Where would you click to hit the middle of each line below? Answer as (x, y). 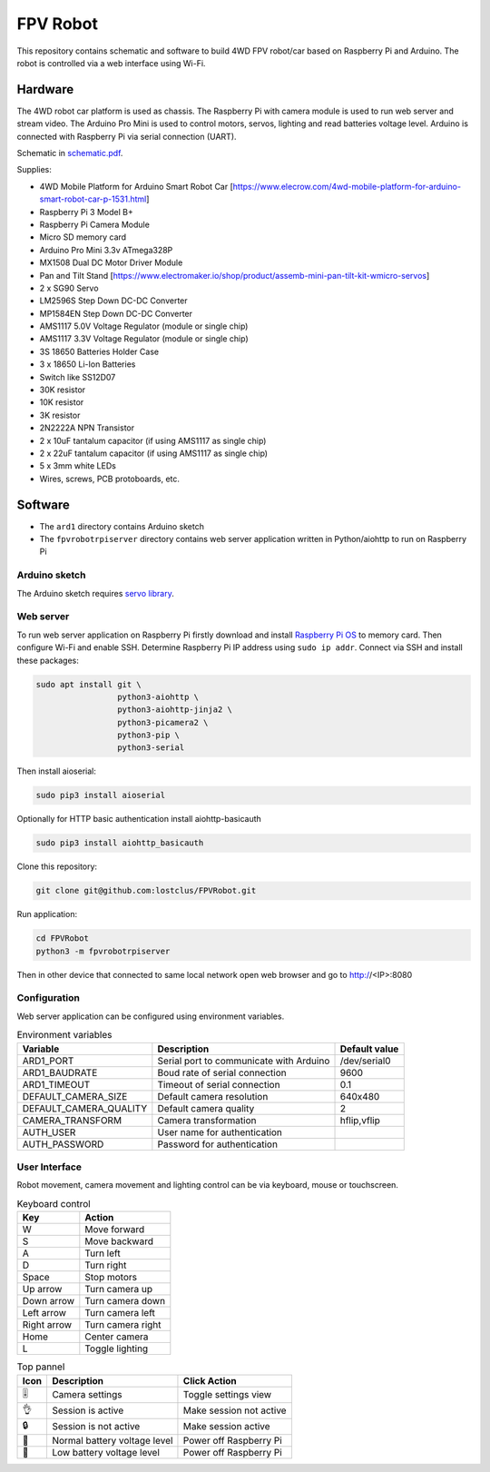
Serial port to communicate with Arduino (244, 1061)
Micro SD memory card (83, 237)
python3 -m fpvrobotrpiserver (103, 951)
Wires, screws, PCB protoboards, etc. (110, 479)
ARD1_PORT (48, 1061)
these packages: (48, 660)
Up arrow (42, 1289)
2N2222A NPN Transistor (87, 428)
